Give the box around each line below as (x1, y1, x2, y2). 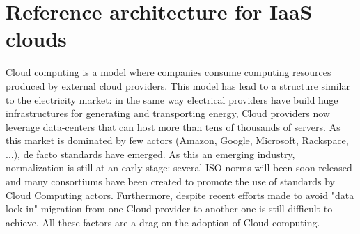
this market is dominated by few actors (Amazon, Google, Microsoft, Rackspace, (6, 133, 349, 148)
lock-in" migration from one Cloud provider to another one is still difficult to (6, 201, 333, 216)
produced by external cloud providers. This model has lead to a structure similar (6, 78, 350, 93)
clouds (6, 24, 67, 53)
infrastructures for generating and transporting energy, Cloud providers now (6, 106, 330, 120)
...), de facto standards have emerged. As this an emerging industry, (6, 146, 295, 161)
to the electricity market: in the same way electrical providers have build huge (6, 92, 338, 107)
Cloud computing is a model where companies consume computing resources (6, 65, 331, 79)
